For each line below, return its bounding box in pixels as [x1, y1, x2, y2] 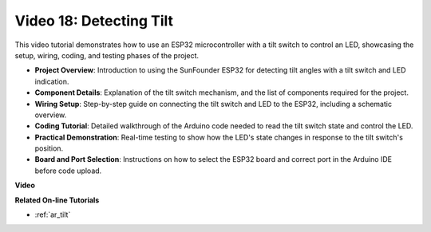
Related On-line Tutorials [14, 195, 100, 205]
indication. [34, 77, 69, 86]
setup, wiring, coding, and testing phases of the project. [14, 50, 200, 60]
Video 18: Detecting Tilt [14, 12, 174, 29]
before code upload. [34, 166, 102, 175]
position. [34, 144, 64, 153]
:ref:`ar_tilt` [34, 210, 71, 219]
